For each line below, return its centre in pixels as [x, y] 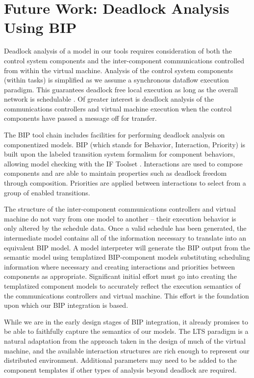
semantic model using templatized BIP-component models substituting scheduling [127, 257]
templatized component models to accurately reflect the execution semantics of [122, 285]
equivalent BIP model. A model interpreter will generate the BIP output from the [127, 247]
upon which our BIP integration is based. [66, 305]
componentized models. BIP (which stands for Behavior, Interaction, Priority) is [125, 144]
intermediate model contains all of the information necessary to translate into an [125, 238]
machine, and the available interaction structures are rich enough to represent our [127, 350]
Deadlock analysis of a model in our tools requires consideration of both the [118, 51]
